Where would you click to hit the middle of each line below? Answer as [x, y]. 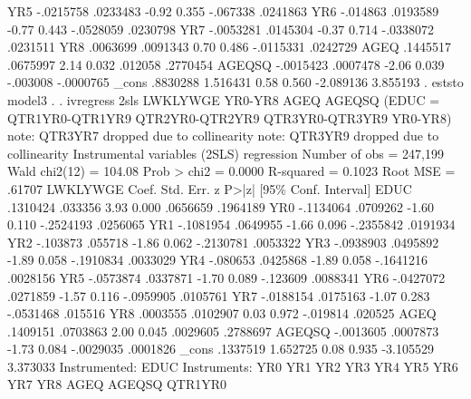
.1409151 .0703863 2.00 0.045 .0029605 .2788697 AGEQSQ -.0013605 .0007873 [223, 331]
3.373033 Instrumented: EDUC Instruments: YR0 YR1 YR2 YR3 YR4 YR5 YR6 [233, 366]
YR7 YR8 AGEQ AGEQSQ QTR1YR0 [117, 384]
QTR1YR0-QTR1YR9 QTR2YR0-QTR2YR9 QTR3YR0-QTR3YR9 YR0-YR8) [230, 117]
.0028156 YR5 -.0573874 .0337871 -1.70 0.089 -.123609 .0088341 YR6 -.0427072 [226, 277]
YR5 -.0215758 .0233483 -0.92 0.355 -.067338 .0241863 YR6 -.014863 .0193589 [223, 11]
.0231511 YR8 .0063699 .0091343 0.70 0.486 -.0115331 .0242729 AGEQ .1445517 [230, 47]
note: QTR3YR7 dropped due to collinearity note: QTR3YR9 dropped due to [223, 136]
